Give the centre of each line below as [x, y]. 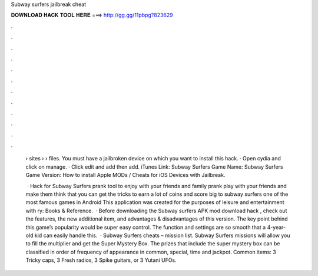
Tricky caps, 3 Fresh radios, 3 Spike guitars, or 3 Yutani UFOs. [101, 260]
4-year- [276, 227]
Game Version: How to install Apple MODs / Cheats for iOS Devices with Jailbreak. [125, 175]
